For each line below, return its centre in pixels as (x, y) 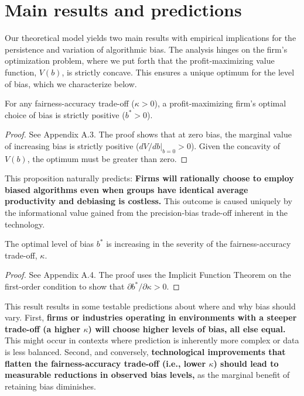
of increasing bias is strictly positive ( (72, 145)
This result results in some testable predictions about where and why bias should (150, 306)
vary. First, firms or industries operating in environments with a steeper (151, 317)
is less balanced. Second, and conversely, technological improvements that (145, 351)
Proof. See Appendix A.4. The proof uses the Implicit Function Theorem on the (148, 275)
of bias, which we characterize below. (71, 83)
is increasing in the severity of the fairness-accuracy (199, 244)
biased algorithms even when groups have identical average (127, 189)
